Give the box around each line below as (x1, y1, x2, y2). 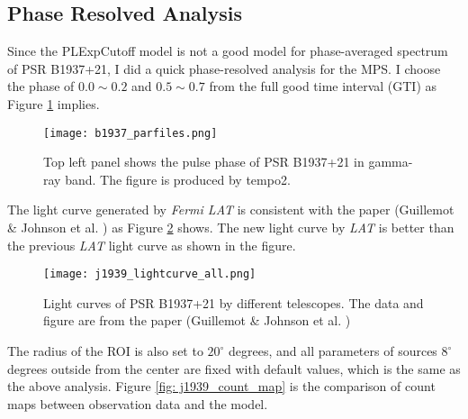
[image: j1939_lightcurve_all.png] (43, 268, 256, 281)
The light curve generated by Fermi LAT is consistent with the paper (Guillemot (7, 200, 454, 219)
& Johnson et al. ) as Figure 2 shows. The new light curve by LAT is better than (7, 218, 454, 237)
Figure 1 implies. (7, 94, 100, 113)
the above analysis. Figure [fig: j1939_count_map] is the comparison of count (7, 377, 436, 396)
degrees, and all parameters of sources (229, 342, 437, 360)
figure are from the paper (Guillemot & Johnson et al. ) (43, 311, 351, 330)
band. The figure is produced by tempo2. (65, 169, 291, 188)
